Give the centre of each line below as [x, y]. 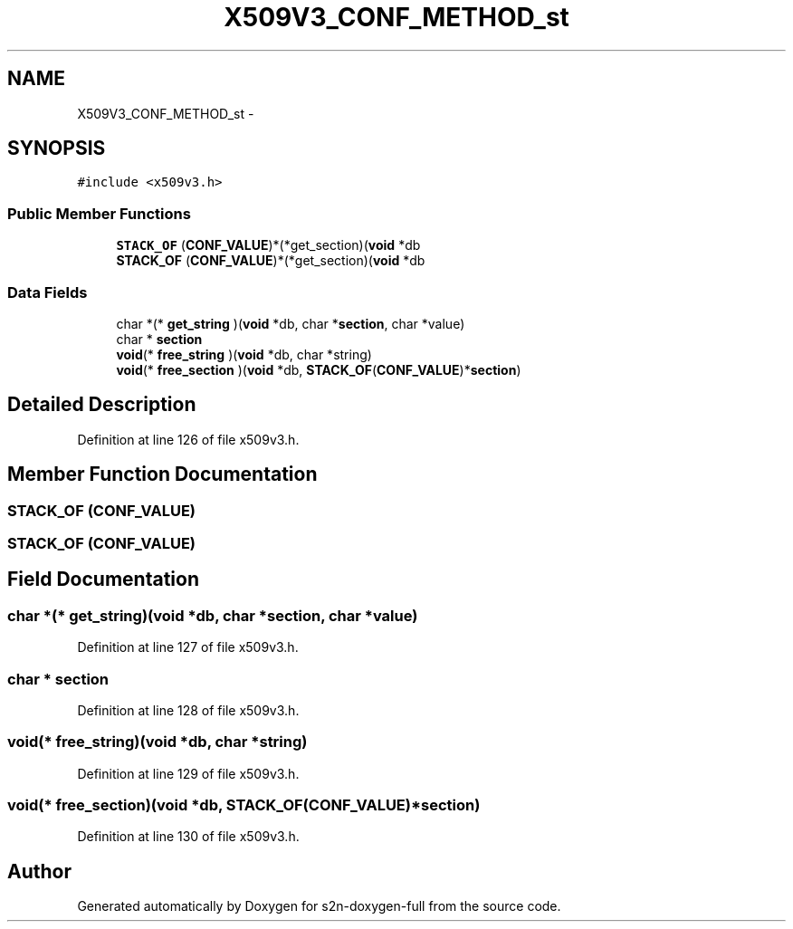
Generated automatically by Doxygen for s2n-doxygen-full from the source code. [319, 906]
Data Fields [48, 292]
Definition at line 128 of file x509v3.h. [188, 710]
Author [39, 871]
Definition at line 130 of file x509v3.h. [188, 837]
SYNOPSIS [57, 148]
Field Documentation [103, 579]
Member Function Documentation [162, 474]
